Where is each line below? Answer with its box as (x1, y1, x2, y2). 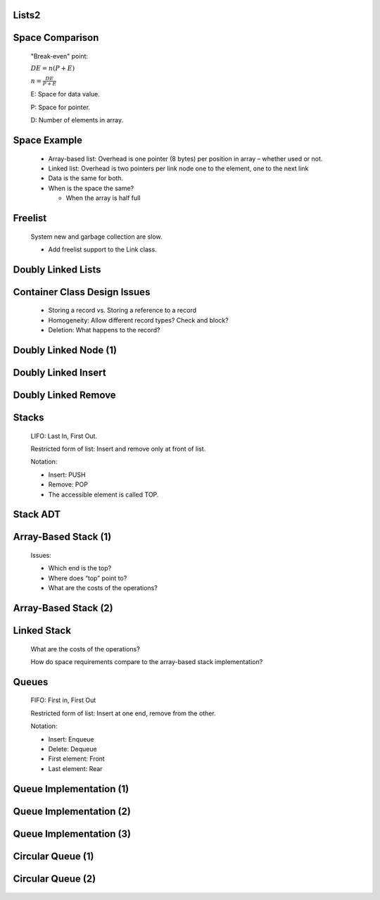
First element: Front (48, 754, 105, 763)
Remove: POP (48, 480, 88, 489)
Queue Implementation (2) (13, 805, 132, 817)
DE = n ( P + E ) (30, 64, 75, 73)
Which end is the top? (48, 564, 112, 573)
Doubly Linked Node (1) (13, 344, 118, 356)
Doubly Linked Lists (13, 263, 101, 275)
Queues (13, 676, 49, 688)
